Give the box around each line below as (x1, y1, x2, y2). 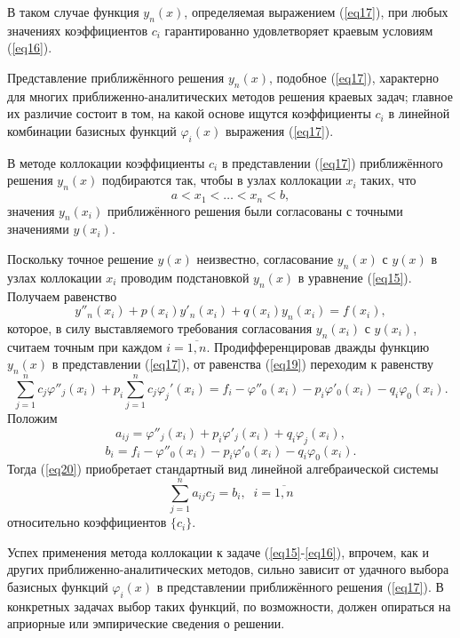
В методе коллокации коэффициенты (7, 153, 205, 171)
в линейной (388, 104, 450, 123)
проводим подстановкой (121, 267, 250, 286)
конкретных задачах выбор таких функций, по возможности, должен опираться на (7, 596, 451, 615)
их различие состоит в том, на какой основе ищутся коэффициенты (7, 104, 371, 123)
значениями (7, 219, 69, 238)
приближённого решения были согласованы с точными (107, 201, 403, 219)
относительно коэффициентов (7, 513, 167, 531)
